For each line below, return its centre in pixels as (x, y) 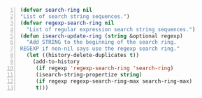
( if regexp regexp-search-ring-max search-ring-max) (114, 81)
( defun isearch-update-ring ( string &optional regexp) (101, 36)
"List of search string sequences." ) (75, 16)
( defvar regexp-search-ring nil (67, 23)
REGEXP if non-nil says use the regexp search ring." (100, 49)
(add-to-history (56, 62)
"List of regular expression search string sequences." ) (111, 29)
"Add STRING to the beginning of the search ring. (101, 42)
